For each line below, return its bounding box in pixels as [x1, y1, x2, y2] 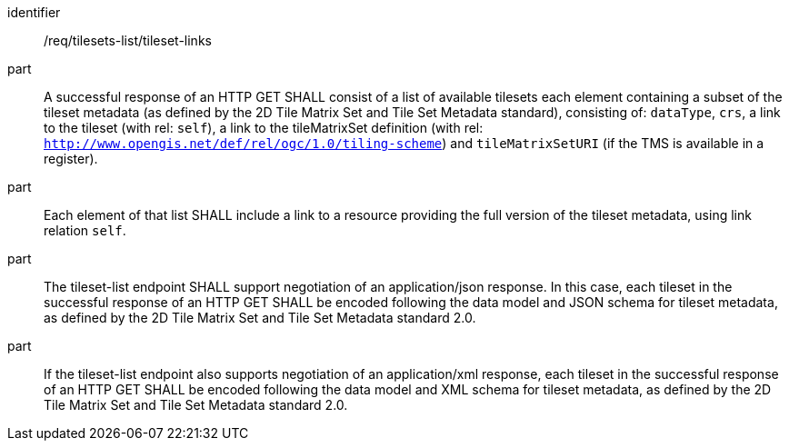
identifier [7, 5, 61, 20]
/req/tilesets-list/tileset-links [44, 33, 212, 48]
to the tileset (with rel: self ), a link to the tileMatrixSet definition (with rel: [44, 120, 484, 135]
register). [44, 151, 98, 166]
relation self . [44, 223, 126, 238]
